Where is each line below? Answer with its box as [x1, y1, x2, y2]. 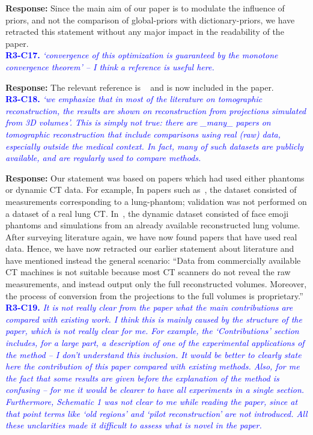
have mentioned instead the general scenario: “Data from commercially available [5, 254, 301, 266]
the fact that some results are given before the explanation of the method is [5, 371, 279, 384]
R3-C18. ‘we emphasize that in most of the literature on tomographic [5, 93, 263, 105]
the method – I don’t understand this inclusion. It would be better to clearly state [5, 348, 302, 360]
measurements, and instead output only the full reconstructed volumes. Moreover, [5, 278, 307, 290]
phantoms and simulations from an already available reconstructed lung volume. [5, 219, 300, 231]
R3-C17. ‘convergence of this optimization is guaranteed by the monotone [5, 49, 278, 61]
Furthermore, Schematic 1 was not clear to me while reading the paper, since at [5, 395, 298, 407]
